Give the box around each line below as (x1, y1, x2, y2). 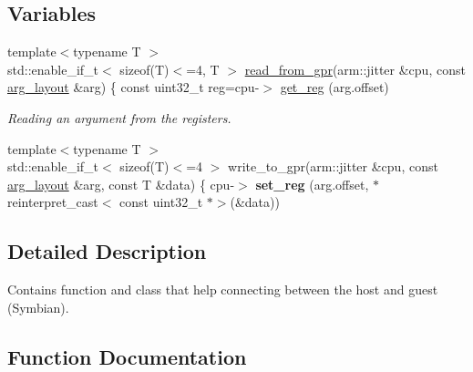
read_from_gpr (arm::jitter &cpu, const (244, 59, 466, 78)
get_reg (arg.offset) (280, 77, 389, 97)
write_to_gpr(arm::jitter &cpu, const (228, 157, 438, 176)
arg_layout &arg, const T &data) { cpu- (7, 174, 235, 193)
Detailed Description (7, 237, 207, 265)
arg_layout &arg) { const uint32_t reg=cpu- (7, 77, 260, 97)
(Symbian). (7, 297, 69, 316)
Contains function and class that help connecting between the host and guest (7, 280, 438, 299)
